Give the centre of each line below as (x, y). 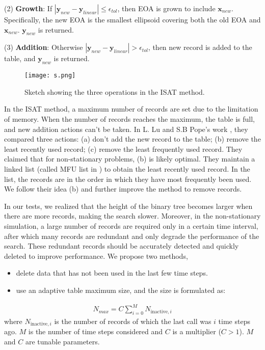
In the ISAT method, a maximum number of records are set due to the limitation (131, 109)
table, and (20, 58)
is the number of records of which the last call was (133, 321)
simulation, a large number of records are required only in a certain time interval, (131, 225)
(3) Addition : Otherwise (44, 47)
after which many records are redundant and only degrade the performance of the (132, 236)
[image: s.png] (50, 76)
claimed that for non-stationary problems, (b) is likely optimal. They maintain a (130, 159)
